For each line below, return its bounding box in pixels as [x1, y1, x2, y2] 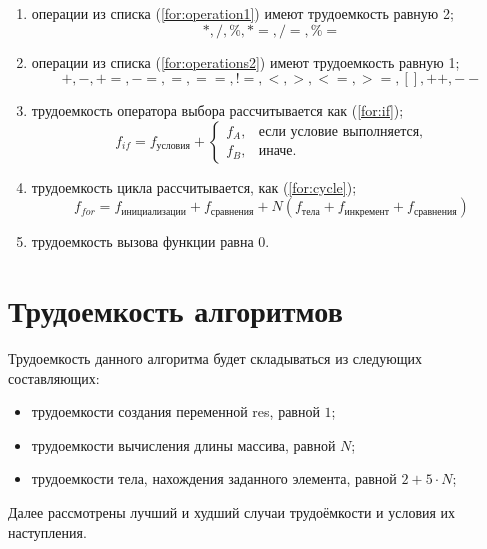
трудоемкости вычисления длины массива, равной [31, 434, 336, 455]
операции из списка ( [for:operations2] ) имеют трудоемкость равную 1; [31, 51, 460, 72]
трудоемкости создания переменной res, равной [31, 401, 320, 422]
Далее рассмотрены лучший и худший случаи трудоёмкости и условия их [8, 502, 456, 523]
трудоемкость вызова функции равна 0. [31, 231, 270, 252]
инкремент [344, 206, 390, 217]
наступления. [8, 521, 87, 542]
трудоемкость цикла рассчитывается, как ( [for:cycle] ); [31, 176, 357, 197]
